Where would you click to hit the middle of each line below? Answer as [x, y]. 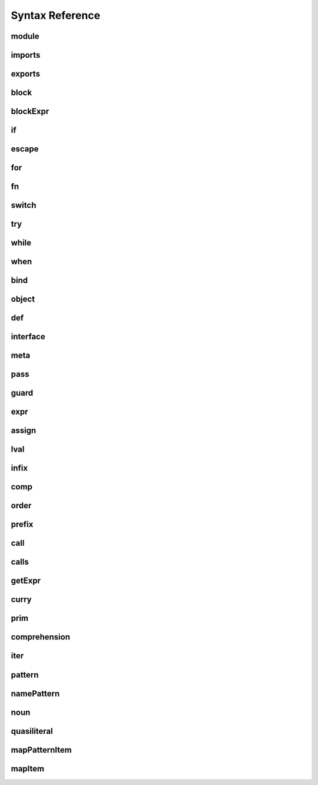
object [23, 299]
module [25, 36]
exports [26, 74]
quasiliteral [32, 731]
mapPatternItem [41, 750]
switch [24, 205]
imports [26, 55]
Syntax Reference [56, 15]
